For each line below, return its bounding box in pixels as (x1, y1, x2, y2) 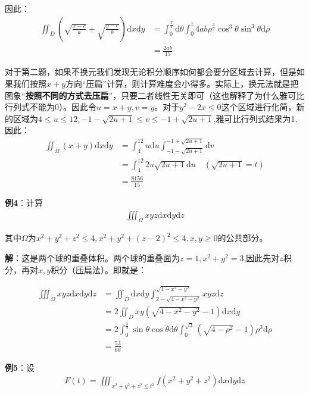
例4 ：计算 (5, 196, 43, 208)
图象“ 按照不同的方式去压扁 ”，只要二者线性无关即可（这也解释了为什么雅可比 (5, 89, 305, 101)
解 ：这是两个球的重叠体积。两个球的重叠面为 (5, 251, 180, 264)
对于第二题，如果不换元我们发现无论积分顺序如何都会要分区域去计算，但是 (5, 65, 296, 78)
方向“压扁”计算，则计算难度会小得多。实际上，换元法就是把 (65, 77, 299, 90)
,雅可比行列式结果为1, (213, 112, 298, 124)
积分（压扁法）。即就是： (51, 263, 147, 276)
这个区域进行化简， (221, 101, 296, 113)
